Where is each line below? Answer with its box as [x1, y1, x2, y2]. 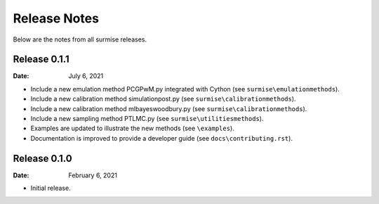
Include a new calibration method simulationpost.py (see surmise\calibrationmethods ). [30, 95, 296, 103]
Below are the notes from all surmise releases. [13, 35, 147, 44]
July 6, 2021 [68, 72, 104, 80]
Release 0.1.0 [13, 152, 73, 165]
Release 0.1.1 [13, 53, 69, 65]
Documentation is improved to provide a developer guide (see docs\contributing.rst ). [30, 134, 293, 142]
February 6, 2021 [68, 171, 117, 179]
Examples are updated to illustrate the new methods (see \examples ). [30, 124, 234, 133]
